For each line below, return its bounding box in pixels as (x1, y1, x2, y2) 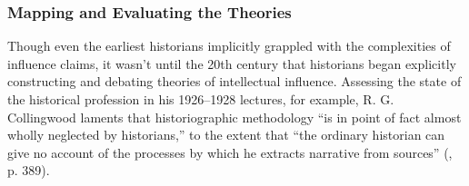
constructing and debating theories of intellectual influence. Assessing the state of (7, 72, 462, 91)
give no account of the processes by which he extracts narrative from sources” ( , (7, 142, 453, 162)
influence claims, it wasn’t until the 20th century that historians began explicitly (7, 54, 456, 73)
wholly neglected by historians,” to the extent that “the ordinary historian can (7, 125, 445, 144)
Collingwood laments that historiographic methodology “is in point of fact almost (7, 107, 462, 126)
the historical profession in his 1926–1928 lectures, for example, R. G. (7, 90, 394, 108)
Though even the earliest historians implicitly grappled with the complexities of (7, 36, 451, 55)
